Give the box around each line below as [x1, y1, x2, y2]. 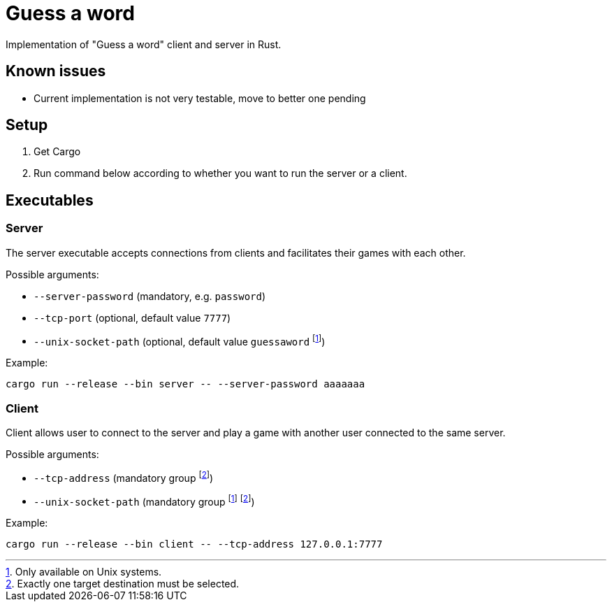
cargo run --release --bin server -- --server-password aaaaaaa [6, 378, 365, 390]
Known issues [6, 62, 106, 80]
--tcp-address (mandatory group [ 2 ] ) [34, 470, 214, 484]
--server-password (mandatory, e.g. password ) [34, 290, 266, 302]
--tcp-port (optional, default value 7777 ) [34, 311, 231, 324]
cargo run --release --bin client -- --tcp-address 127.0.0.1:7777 [6, 538, 383, 550]
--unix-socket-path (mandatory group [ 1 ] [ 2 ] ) [34, 493, 255, 508]
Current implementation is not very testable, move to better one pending [34, 92, 366, 104]
